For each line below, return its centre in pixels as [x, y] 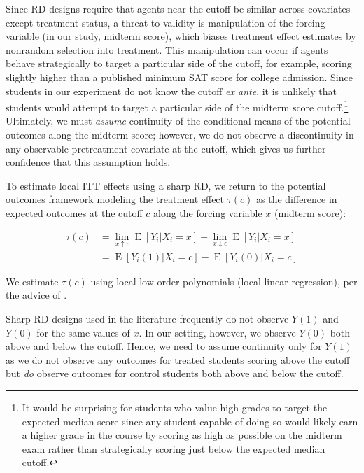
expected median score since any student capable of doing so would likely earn [190, 421]
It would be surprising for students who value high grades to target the [175, 407]
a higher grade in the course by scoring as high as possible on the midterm [182, 435]
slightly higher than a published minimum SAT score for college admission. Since [179, 77]
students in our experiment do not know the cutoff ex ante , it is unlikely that [171, 91]
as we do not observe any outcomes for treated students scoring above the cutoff [178, 359]
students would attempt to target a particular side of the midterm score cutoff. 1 [177, 106]
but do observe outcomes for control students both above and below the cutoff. [175, 373]
